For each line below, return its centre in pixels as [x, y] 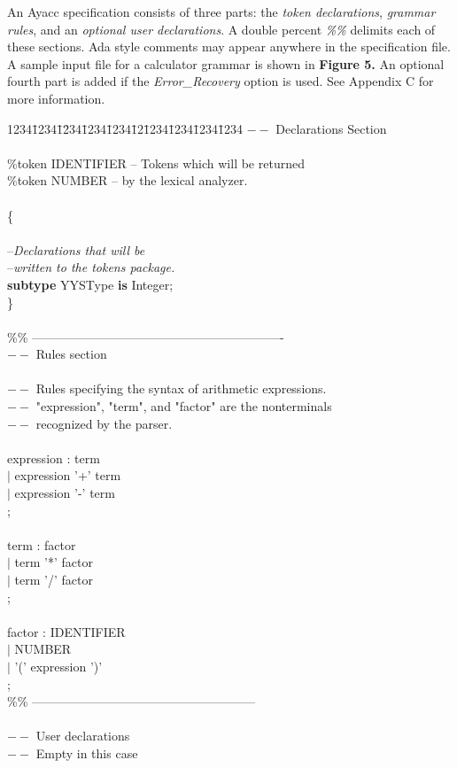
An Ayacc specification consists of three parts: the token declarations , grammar [221, 12]
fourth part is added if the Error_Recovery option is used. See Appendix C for [221, 81]
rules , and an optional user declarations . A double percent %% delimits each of [221, 29]
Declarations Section [331, 128]
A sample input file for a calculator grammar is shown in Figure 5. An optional [226, 63]
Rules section [71, 354]
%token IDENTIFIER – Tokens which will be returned [156, 163]
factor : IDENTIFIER [66, 631]
